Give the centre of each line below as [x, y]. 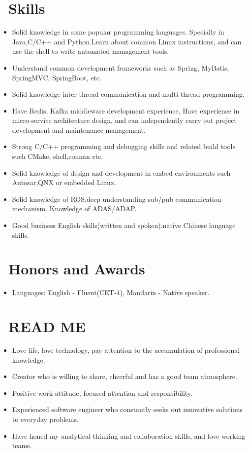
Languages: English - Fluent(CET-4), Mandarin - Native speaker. [111, 292]
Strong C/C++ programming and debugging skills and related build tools [124, 146]
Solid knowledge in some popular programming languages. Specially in [118, 32]
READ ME [47, 326]
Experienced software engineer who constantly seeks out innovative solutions [127, 409]
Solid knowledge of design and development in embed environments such [121, 172]
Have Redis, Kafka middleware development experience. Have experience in [126, 110]
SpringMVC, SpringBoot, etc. [57, 77]
